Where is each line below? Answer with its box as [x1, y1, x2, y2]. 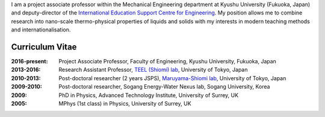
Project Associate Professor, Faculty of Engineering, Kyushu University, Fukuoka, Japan [58, 58, 277, 65]
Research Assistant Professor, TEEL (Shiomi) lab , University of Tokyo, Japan [58, 66, 248, 74]
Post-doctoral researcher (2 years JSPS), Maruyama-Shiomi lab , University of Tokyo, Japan [58, 74, 286, 81]
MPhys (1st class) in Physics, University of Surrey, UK [58, 100, 192, 107]
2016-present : [11, 58, 48, 65]
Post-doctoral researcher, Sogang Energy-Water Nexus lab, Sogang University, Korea [58, 83, 270, 90]
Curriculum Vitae [11, 42, 77, 52]
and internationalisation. [11, 26, 71, 33]
